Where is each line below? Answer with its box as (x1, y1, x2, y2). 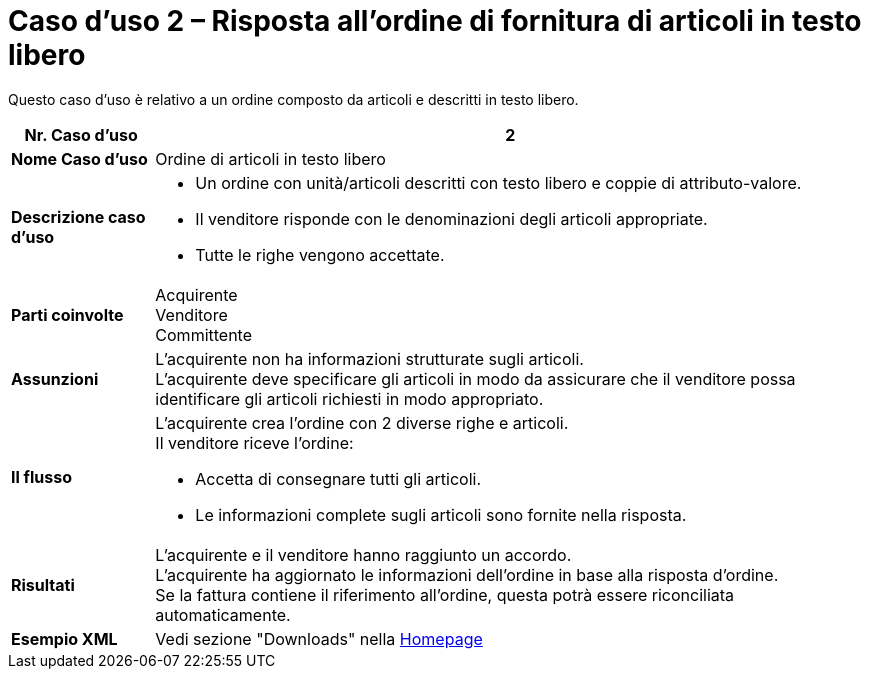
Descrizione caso (11, 206, 146, 227)
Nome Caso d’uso (11, 148, 148, 169)
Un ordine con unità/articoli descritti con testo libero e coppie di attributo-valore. (195, 172, 802, 193)
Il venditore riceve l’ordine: (155, 432, 354, 453)
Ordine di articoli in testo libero (155, 148, 386, 169)
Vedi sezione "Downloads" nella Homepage (155, 628, 483, 649)
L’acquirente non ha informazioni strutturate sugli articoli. (155, 348, 584, 369)
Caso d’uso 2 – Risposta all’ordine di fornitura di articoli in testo (8, 4, 862, 38)
